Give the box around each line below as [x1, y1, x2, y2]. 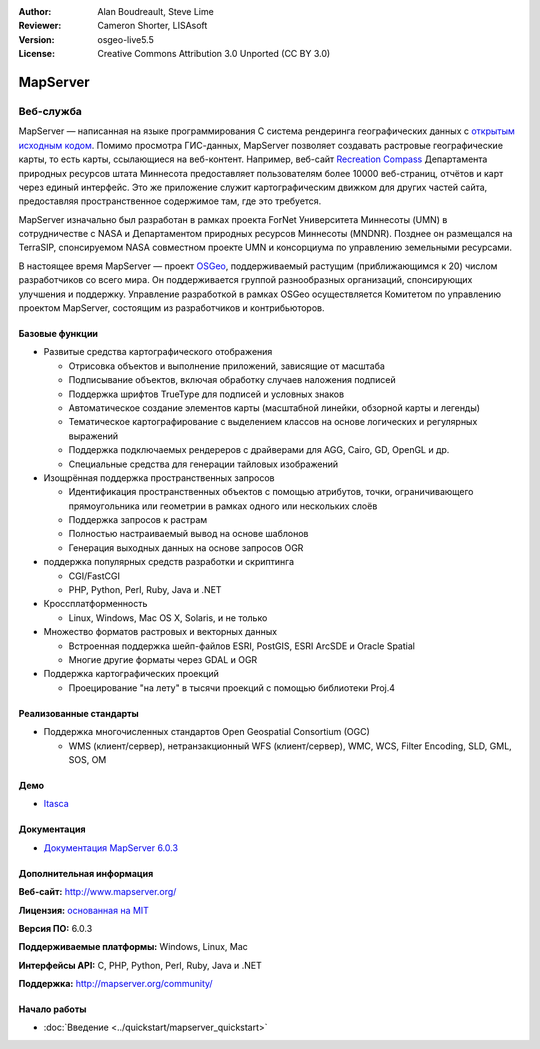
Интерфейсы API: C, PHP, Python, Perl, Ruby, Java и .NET [18, 959, 262, 971]
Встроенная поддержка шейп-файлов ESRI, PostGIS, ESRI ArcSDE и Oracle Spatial [68, 640, 415, 652]
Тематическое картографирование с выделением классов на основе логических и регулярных [68, 416, 478, 428]
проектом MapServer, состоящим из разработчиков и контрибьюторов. [18, 302, 325, 314]
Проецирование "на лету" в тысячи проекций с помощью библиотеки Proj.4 [68, 681, 395, 694]
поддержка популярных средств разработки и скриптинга [43, 556, 295, 568]
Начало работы [18, 1003, 87, 1015]
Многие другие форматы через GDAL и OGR [68, 654, 258, 665]
